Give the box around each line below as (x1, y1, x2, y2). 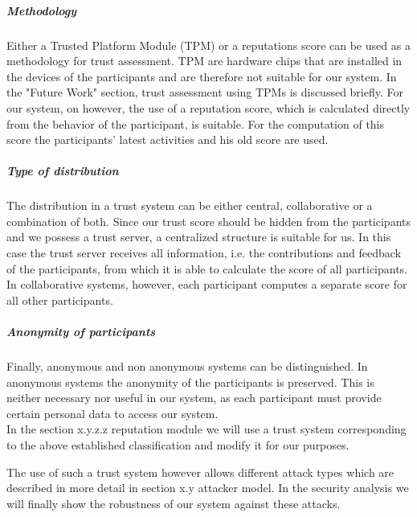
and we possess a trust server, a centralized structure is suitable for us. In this (6, 228, 391, 245)
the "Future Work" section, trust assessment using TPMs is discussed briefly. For (6, 84, 404, 101)
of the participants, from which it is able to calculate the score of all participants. (6, 260, 408, 277)
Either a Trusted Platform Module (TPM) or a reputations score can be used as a (6, 36, 411, 53)
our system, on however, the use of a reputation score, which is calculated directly (6, 99, 411, 116)
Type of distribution (6, 162, 119, 179)
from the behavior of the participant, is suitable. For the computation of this (6, 115, 385, 132)
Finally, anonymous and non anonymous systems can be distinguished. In (6, 358, 368, 374)
